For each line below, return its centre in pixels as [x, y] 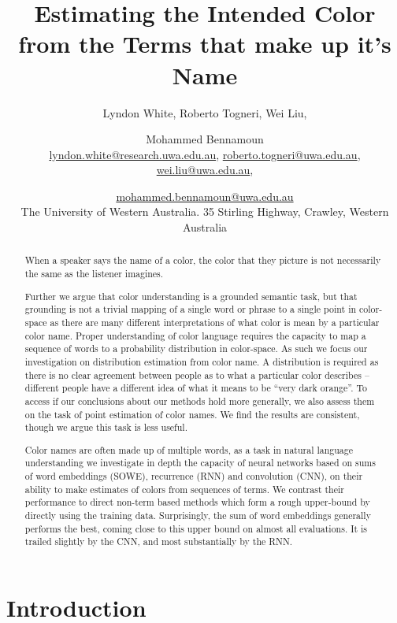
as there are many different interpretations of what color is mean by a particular [215, 322]
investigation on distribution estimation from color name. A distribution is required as [202, 361]
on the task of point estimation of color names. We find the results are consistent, [192, 414]
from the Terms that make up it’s [205, 44]
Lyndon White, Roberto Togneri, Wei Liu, [205, 112]
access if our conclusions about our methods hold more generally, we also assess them [200, 400]
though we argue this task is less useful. [106, 427]
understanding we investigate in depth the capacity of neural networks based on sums [200, 463]
